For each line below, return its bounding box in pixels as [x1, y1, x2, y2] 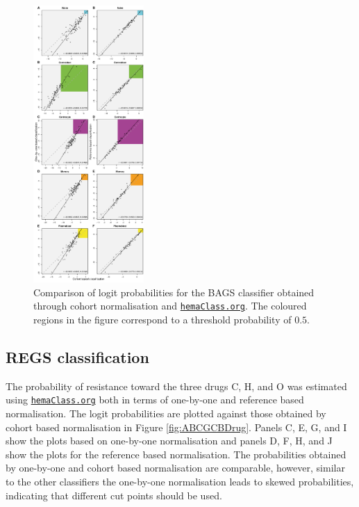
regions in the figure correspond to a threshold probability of [33, 312, 292, 326]
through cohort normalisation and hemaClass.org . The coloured [33, 298, 307, 313]
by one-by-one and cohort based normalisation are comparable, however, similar [6, 460, 345, 475]
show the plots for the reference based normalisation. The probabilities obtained [6, 446, 347, 461]
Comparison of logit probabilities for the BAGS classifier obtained [33, 284, 315, 299]
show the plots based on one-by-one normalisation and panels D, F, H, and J [6, 433, 333, 448]
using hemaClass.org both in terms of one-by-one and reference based [6, 392, 304, 407]
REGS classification [6, 346, 149, 367]
